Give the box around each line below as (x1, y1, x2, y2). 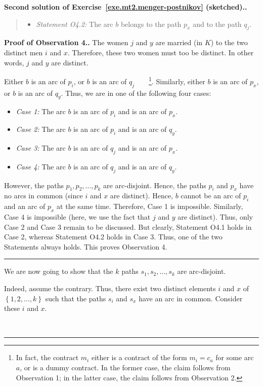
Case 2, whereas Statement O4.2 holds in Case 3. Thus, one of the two (4, 231, 223, 242)
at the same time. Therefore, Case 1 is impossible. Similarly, (57, 201, 243, 212)
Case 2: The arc (16, 124, 66, 134)
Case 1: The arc (16, 106, 66, 117)
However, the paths (4, 180, 64, 190)
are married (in (155, 37, 203, 48)
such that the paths (45, 293, 106, 303)
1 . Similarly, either (149, 75, 205, 86)
